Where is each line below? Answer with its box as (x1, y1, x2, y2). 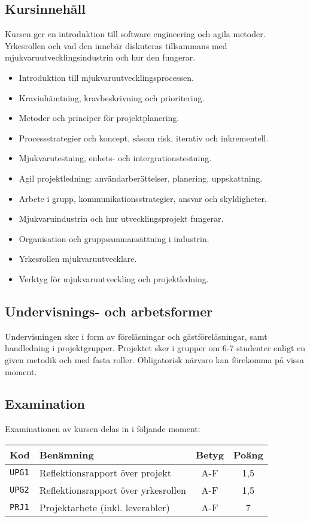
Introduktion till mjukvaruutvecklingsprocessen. (19, 71, 194, 83)
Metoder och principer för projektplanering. (19, 111, 180, 124)
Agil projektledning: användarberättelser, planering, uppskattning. (19, 171, 263, 184)
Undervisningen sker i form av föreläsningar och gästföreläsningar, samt (5, 330, 268, 342)
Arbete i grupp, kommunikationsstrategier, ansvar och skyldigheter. (19, 192, 267, 204)
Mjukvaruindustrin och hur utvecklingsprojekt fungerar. (19, 212, 224, 225)
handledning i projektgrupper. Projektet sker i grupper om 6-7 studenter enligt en (5, 342, 306, 354)
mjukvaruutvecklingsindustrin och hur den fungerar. (5, 51, 196, 64)
